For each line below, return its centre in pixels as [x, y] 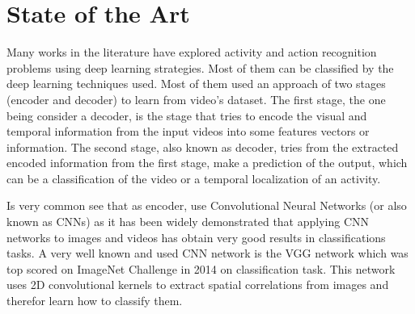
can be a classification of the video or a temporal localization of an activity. [194, 178]
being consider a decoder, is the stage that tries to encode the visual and [187, 115]
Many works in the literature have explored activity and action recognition [192, 52]
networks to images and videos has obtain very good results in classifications [196, 237]
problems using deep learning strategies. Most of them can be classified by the [200, 67]
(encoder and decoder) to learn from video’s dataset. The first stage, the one [196, 99]
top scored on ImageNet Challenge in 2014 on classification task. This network [201, 268]
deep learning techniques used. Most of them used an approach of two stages [196, 84]
